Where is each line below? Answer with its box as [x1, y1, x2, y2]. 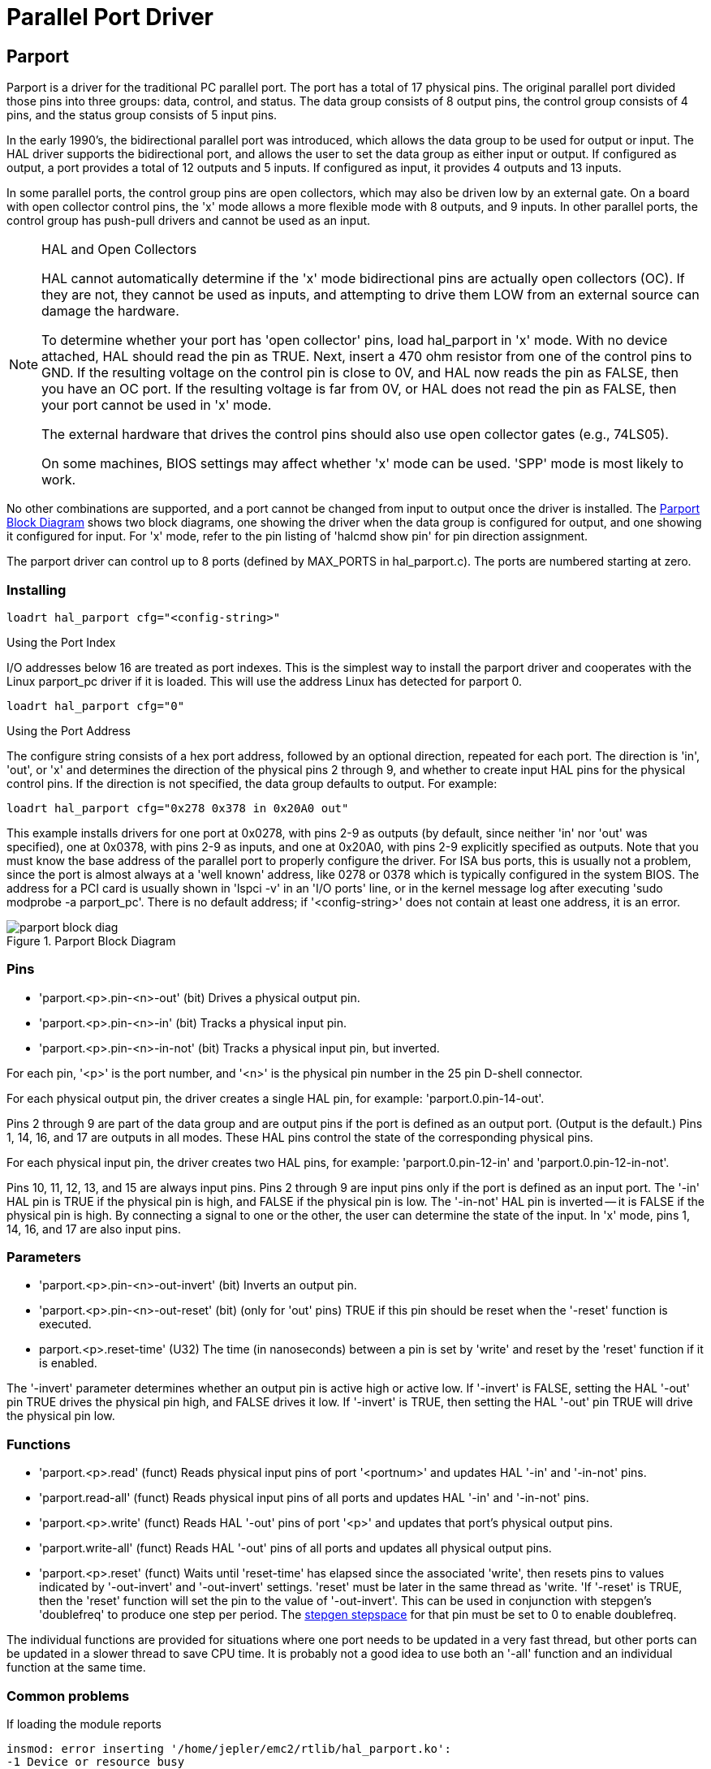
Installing [6, 581, 67, 598]
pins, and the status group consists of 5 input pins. [6, 108, 278, 123]
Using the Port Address [6, 723, 131, 738]
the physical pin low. [6, 1409, 115, 1423]
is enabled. [39, 1356, 97, 1371]
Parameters [6, 1249, 81, 1266]
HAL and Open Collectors [41, 241, 197, 258]
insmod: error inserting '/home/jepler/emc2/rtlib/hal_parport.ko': [6, 1741, 451, 1755]
